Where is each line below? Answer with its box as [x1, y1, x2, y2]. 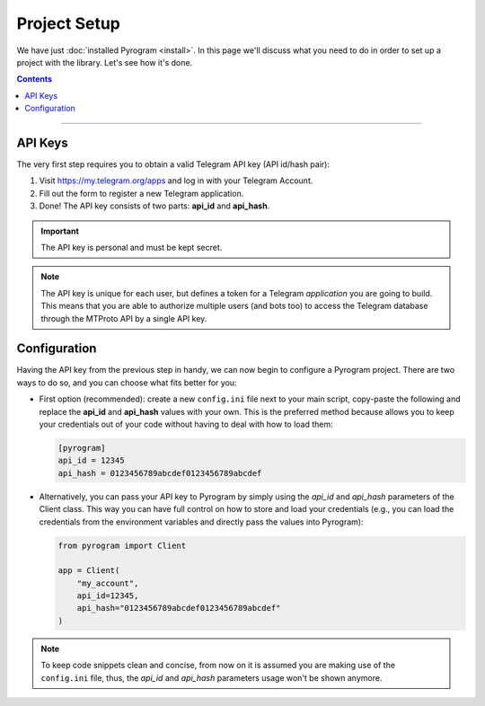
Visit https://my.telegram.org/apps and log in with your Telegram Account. [39, 175, 313, 186]
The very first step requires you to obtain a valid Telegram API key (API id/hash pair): [16, 159, 330, 170]
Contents [16, 74, 53, 84]
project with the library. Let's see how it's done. [16, 57, 193, 67]
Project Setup [16, 13, 121, 33]
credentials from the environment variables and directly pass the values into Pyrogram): [39, 516, 364, 527]
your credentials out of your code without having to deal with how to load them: [39, 419, 334, 429]
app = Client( [57, 566, 120, 576]
